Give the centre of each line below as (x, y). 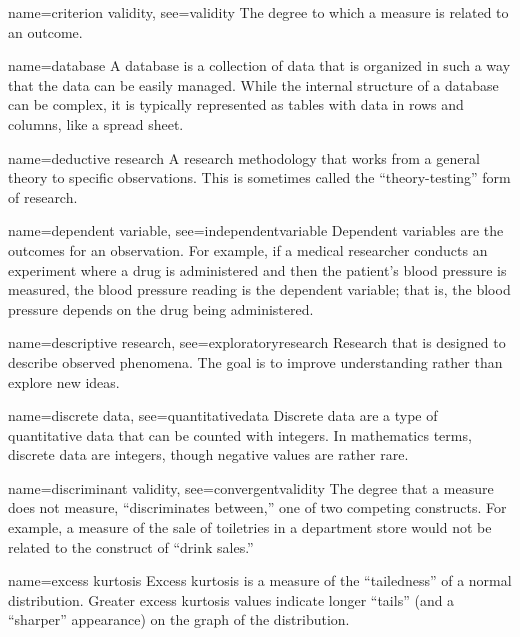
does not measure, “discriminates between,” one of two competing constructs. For (257, 507)
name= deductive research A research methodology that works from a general (244, 157)
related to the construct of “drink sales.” (131, 546)
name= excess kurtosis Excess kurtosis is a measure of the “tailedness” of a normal (260, 580)
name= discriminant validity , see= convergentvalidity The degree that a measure (251, 487)
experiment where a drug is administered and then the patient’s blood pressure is (257, 269)
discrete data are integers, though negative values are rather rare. (208, 454)
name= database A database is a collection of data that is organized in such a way (259, 65)
